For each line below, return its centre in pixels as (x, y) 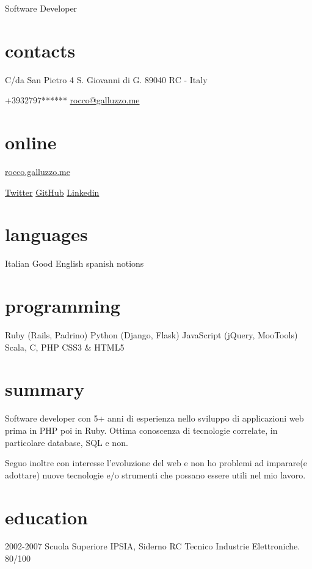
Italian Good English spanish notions (74, 263)
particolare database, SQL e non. (67, 442)
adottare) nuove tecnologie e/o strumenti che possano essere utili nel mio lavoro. (155, 474)
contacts (40, 50)
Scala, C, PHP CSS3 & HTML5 (65, 347)
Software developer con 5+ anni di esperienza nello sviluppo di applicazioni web (154, 418)
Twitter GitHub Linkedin (52, 192)
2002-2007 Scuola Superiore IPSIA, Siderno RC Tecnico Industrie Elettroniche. (153, 546)
